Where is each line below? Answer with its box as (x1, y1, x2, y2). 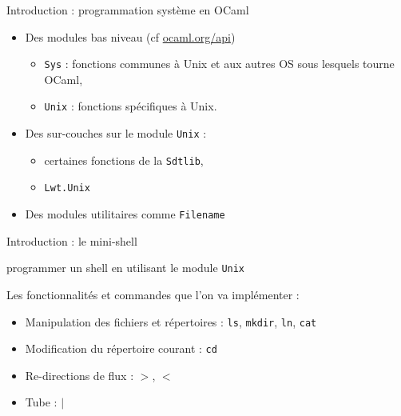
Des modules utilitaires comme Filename (25, 206, 225, 222)
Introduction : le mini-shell (6, 232, 137, 249)
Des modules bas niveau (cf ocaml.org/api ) (25, 28, 236, 45)
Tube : (25, 394, 58, 410)
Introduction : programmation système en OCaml (6, 2, 249, 18)
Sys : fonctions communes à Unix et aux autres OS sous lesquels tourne (44, 55, 395, 72)
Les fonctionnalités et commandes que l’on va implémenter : (6, 286, 300, 302)
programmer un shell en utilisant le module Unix (6, 259, 245, 276)
